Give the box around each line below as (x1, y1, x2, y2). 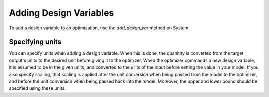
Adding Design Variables (9, 7, 114, 18)
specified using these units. (9, 85, 66, 91)
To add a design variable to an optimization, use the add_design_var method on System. (9, 25, 190, 31)
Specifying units (9, 38, 62, 46)
